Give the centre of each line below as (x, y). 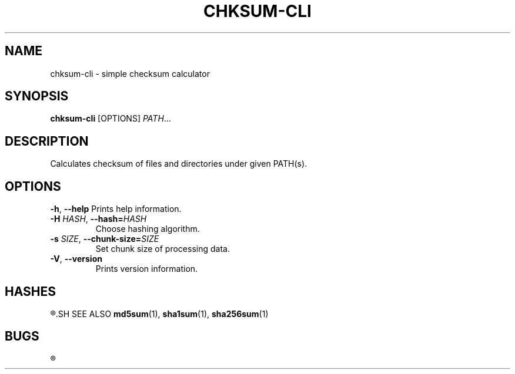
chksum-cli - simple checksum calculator (130, 73)
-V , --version (76, 259)
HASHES (30, 291)
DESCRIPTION (47, 141)
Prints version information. (147, 269)
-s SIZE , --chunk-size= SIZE (105, 239)
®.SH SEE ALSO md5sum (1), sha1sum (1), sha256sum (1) (159, 314)
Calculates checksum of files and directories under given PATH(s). (179, 164)
